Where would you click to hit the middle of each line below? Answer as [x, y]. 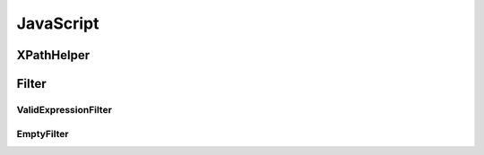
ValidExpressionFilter [64, 109]
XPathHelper [53, 55]
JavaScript [58, 23]
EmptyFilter [43, 133]
